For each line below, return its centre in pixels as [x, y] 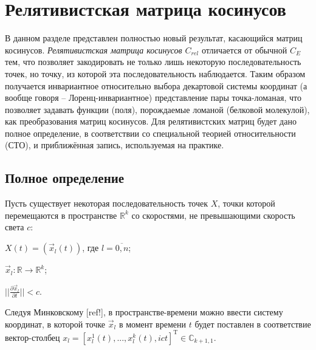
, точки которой [246, 203]
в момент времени [152, 324]
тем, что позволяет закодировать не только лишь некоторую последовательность [153, 62]
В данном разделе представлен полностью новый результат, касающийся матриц [154, 38]
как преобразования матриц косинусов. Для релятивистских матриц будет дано [151, 121]
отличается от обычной [244, 50]
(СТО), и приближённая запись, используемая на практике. [115, 145]
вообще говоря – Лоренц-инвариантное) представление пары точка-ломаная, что [153, 98]
